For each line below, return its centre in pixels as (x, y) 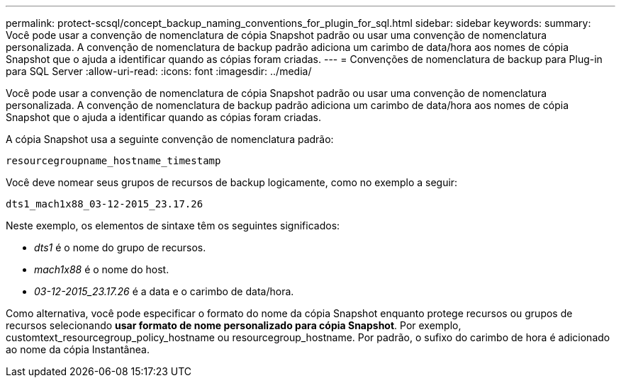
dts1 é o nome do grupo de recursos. (120, 247)
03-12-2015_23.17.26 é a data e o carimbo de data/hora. (164, 291)
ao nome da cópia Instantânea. (78, 349)
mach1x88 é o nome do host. (102, 269)
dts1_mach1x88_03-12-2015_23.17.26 (105, 204)
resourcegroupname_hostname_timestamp (113, 161)
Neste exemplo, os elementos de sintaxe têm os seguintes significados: (173, 225)
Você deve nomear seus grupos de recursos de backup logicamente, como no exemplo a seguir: (232, 182)
